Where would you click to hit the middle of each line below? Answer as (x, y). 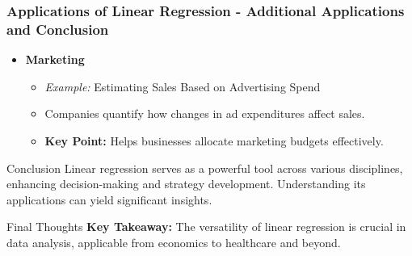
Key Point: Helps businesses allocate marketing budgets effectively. (214, 140)
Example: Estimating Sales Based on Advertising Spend (183, 86)
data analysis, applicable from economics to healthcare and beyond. (174, 242)
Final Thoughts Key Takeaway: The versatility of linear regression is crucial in (206, 227)
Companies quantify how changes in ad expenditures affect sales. (205, 113)
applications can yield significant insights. (109, 199)
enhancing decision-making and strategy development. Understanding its (186, 184)
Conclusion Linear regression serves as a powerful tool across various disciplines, (205, 168)
